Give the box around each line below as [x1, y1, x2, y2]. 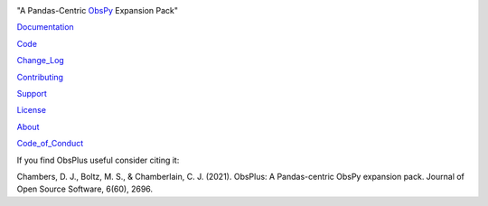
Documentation [16, 22, 74, 33]
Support [16, 88, 47, 98]
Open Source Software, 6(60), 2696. [16, 183, 154, 194]
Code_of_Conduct [16, 138, 84, 149]
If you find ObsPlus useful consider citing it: [16, 154, 180, 165]
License [16, 105, 47, 116]
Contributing [16, 71, 63, 82]
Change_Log [16, 55, 65, 66]
